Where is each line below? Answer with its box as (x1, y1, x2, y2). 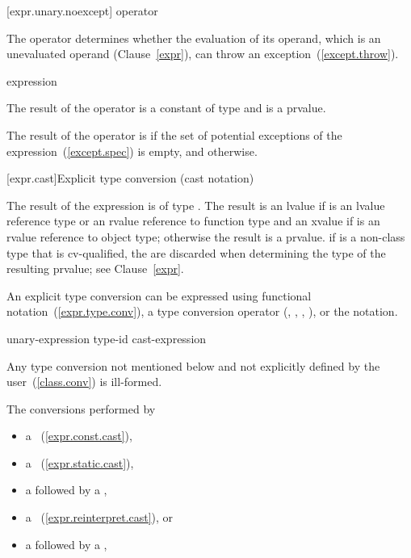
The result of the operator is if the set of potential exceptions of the (6, 126, 342, 143)
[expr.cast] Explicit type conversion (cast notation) (6, 170, 254, 187)
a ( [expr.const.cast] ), (25, 427, 132, 444)
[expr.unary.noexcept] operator (6, 2, 158, 19)
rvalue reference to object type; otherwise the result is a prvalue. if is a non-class (6, 228, 405, 245)
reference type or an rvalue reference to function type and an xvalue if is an (6, 212, 380, 229)
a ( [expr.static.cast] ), (25, 454, 134, 471)
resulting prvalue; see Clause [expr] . (6, 260, 184, 277)
